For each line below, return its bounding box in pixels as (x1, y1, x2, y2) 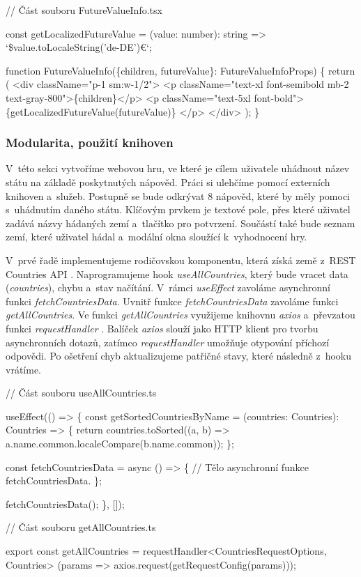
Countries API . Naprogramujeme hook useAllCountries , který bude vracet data (6, 266, 348, 281)
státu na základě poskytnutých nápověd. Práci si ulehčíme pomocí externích (6, 174, 330, 189)
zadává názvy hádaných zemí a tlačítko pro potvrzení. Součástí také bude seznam (6, 215, 355, 230)
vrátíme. (6, 362, 41, 376)
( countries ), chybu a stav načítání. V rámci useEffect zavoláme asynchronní (6, 280, 330, 295)
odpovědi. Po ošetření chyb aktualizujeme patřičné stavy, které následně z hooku (6, 348, 352, 363)
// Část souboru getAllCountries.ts (6, 520, 156, 534)
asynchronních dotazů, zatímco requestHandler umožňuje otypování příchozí (6, 334, 330, 349)
